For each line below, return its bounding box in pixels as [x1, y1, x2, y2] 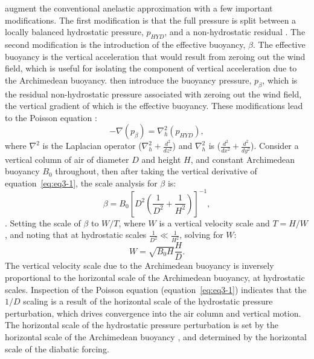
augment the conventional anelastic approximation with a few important [5, 2, 273, 14]
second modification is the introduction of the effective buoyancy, [5, 38, 246, 50]
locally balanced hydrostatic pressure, [5, 25, 144, 38]
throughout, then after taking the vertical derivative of [55, 165, 257, 177]
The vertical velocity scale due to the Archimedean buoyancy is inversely [5, 259, 274, 272]
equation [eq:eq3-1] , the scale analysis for [5, 176, 158, 189]
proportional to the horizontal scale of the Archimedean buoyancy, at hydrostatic [5, 271, 305, 283]
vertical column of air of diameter [5, 153, 129, 165]
